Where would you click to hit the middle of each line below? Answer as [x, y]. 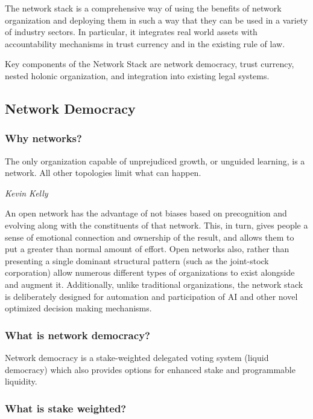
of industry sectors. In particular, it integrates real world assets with [131, 32]
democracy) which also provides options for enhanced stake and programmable [150, 369]
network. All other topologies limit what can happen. [103, 173]
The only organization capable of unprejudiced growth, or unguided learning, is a [155, 161]
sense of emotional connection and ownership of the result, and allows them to [150, 237]
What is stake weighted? [66, 408]
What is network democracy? [77, 335]
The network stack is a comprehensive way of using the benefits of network [143, 8]
